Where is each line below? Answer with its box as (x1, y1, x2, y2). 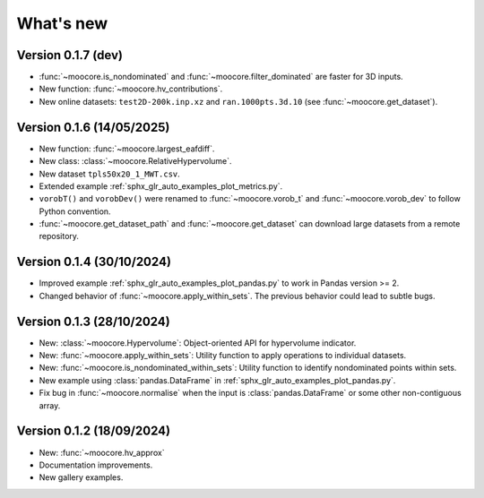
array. (39, 399, 61, 411)
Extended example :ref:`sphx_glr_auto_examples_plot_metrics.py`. (39, 180, 283, 192)
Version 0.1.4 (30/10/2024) (16, 254, 172, 270)
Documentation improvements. (39, 459, 153, 470)
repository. (39, 231, 80, 242)
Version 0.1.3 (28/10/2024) (16, 313, 170, 329)
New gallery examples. (39, 472, 124, 483)
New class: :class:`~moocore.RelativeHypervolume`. (39, 156, 232, 167)
